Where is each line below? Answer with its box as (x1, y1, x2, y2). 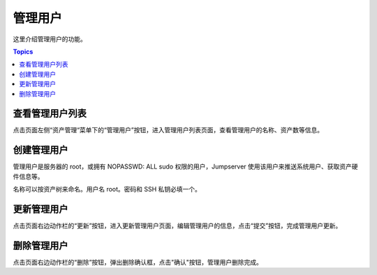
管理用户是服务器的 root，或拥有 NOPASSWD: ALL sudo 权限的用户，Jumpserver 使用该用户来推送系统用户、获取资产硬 (13, 162, 359, 171)
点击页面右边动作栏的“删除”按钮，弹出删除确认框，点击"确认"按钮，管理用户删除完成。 (13, 258, 263, 266)
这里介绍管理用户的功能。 (13, 35, 87, 43)
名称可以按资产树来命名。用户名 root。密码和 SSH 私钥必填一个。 (13, 185, 202, 194)
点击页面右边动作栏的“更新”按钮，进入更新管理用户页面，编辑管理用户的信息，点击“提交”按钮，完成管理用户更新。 (13, 221, 342, 230)
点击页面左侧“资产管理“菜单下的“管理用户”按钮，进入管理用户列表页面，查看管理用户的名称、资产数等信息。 (13, 126, 324, 134)
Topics (13, 47, 34, 56)
